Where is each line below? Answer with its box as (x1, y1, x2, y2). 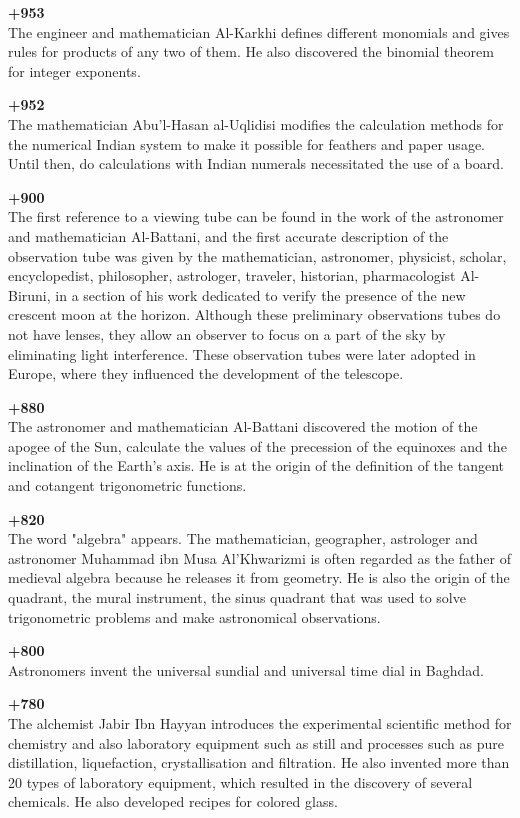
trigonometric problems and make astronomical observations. (8, 606, 381, 627)
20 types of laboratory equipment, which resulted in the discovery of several (8, 771, 473, 792)
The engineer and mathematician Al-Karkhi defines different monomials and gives (8, 21, 510, 42)
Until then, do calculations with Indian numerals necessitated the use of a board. (8, 153, 504, 174)
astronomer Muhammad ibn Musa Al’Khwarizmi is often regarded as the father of (8, 547, 512, 568)
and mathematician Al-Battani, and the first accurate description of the (8, 225, 449, 246)
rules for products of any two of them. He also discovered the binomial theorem (8, 41, 494, 62)
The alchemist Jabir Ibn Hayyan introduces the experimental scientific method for (8, 713, 512, 733)
